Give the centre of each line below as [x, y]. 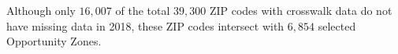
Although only [41, 10]
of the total [143, 10]
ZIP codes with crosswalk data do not [301, 10]
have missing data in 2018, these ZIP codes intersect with [145, 25]
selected [337, 25]
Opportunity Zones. [54, 41]
